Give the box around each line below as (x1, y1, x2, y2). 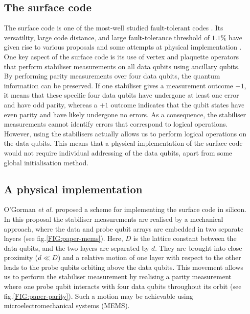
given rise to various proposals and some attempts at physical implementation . (4, 42, 242, 52)
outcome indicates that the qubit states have (111, 99, 245, 109)
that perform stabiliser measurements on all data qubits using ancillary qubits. (4, 61, 240, 71)
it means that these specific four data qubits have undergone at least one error (4, 90, 239, 100)
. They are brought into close (155, 242, 242, 253)
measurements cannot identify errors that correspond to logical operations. (4, 119, 228, 129)
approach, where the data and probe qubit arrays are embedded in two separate (4, 223, 244, 234)
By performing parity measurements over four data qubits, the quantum (4, 71, 220, 81)
